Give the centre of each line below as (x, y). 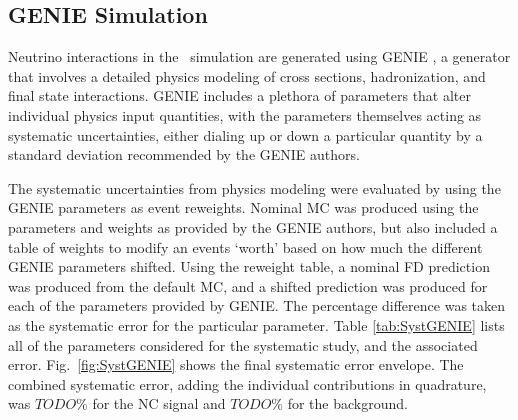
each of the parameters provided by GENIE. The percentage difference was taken (257, 305)
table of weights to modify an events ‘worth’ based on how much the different (245, 246)
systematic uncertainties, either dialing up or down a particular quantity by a (245, 134)
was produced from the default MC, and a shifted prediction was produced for (248, 285)
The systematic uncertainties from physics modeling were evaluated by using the (254, 187)
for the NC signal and (159, 403)
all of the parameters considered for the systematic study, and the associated (243, 344)
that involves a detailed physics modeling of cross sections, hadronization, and (247, 75)
